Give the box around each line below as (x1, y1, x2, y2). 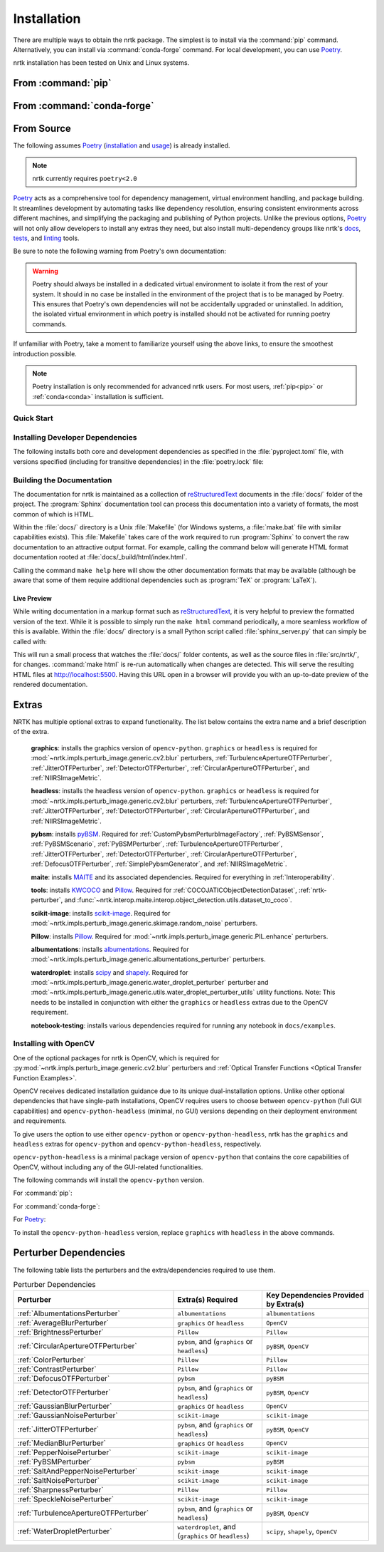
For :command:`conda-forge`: (13, 1201, 100, 1211)
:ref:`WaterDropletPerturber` (17, 1526, 112, 1536)
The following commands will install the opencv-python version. (13, 1176, 204, 1184)
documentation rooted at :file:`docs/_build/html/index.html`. (13, 553, 188, 562)
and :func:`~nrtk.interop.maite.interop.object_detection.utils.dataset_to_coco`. (64, 896, 292, 904)
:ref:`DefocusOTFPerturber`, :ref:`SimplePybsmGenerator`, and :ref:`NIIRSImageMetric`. (31, 859, 287, 869)
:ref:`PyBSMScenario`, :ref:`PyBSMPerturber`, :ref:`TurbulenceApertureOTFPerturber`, (31, 839, 283, 848)
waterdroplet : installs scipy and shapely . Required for (31, 968, 188, 976)
